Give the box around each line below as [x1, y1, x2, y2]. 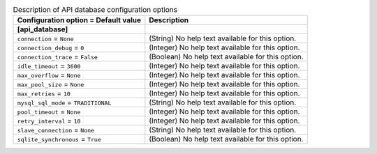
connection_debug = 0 [17, 43, 84, 52]
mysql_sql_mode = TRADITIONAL [17, 98, 112, 107]
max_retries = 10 [17, 88, 71, 98]
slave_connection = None [17, 125, 94, 135]
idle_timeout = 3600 [17, 61, 81, 71]
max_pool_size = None [17, 79, 84, 89]
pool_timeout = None [17, 107, 81, 116]
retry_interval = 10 [17, 116, 81, 125]
